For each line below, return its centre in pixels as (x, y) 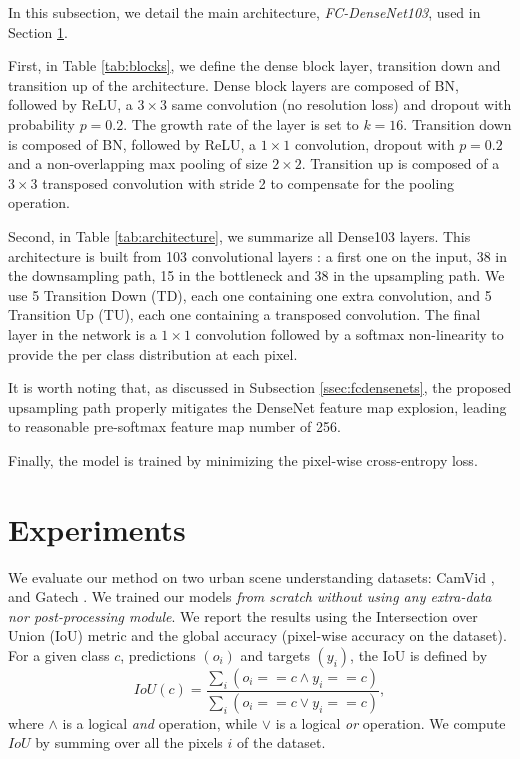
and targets (275, 654)
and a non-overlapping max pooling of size (138, 163)
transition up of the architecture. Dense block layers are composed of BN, (233, 84)
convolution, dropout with (374, 143)
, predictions (158, 654)
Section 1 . (38, 31)
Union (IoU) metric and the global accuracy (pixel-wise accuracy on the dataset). (257, 635)
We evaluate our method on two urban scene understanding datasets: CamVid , (251, 576)
